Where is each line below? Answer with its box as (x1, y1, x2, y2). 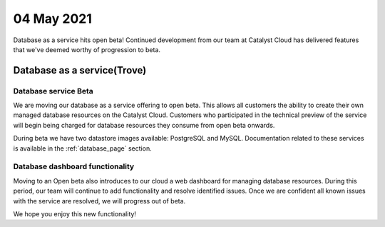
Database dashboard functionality (13, 161, 135, 171)
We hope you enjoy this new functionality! (13, 209, 137, 218)
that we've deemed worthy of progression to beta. (13, 45, 160, 54)
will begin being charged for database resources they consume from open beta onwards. (13, 121, 275, 129)
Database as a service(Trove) (13, 64, 147, 76)
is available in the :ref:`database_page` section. (13, 143, 153, 153)
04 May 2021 (13, 11, 93, 26)
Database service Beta (13, 86, 94, 96)
